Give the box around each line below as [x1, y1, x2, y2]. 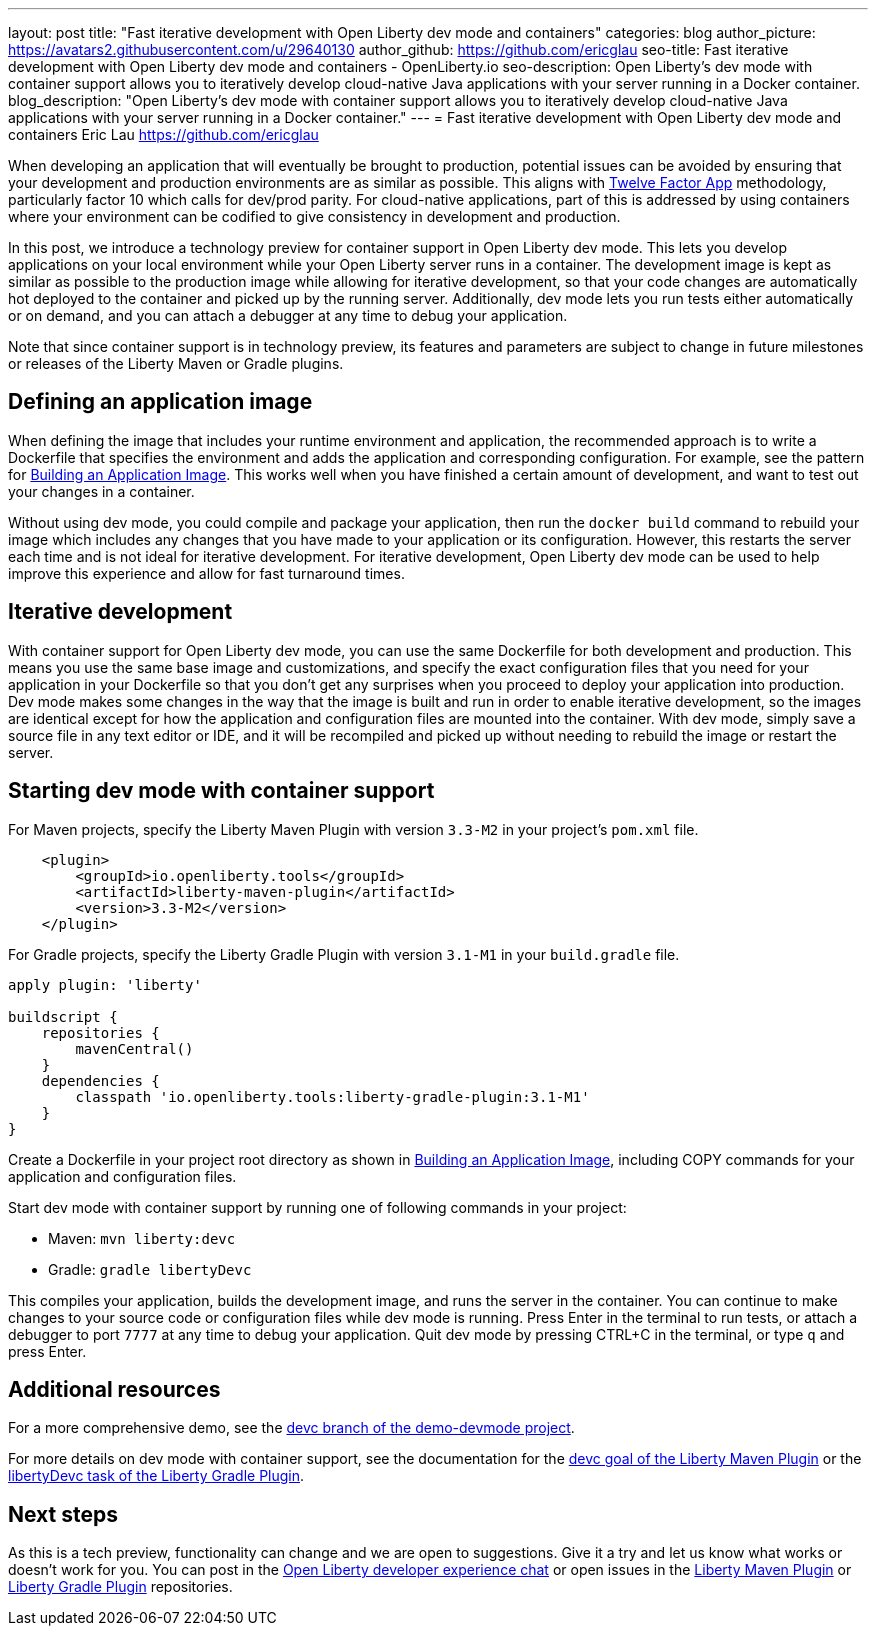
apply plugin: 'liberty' [8, 976, 202, 993]
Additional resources [8, 1376, 221, 1402]
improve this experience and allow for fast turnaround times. [8, 564, 405, 582]
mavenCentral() [75, 1040, 194, 1057]
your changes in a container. [8, 482, 195, 500]
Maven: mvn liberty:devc [48, 1229, 236, 1247]
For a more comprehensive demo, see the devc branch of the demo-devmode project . [8, 1419, 575, 1437]
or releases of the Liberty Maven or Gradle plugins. [8, 355, 344, 372]
